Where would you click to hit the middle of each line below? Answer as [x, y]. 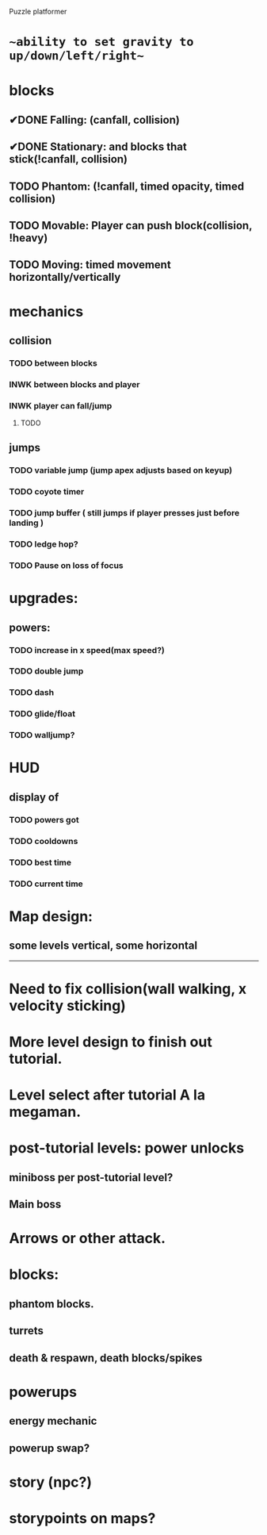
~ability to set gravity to [101, 42]
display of [34, 797]
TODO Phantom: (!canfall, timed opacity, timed [127, 186]
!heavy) [29, 238]
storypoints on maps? [82, 1518]
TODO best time [40, 862]
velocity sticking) [67, 1005]
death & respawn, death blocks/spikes [106, 1358]
